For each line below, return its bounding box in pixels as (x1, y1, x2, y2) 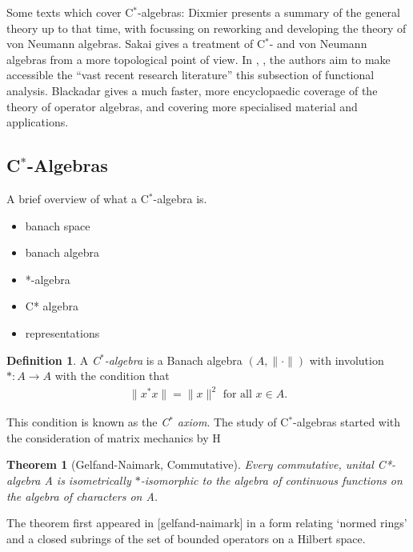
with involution (309, 351, 384, 368)
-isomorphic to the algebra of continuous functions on (140, 472, 403, 489)
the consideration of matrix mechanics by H (6, 429, 221, 446)
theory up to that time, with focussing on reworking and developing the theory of (6, 19, 407, 36)
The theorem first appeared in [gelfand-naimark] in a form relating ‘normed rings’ (6, 514, 407, 531)
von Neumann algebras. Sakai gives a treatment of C (6, 35, 266, 52)
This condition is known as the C (6, 414, 170, 430)
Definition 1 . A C (6, 351, 100, 368)
